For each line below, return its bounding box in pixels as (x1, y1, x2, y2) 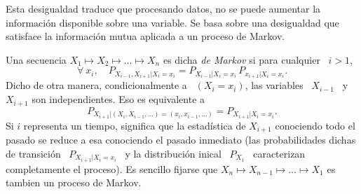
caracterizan (253, 146, 306, 160)
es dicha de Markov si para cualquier (163, 52, 320, 67)
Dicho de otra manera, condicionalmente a (6, 78, 187, 92)
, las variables (245, 78, 304, 92)
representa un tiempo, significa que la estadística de (23, 118, 246, 132)
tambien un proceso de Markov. (6, 175, 142, 190)
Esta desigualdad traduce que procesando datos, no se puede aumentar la (6, 1, 321, 15)
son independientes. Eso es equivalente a (32, 92, 205, 106)
